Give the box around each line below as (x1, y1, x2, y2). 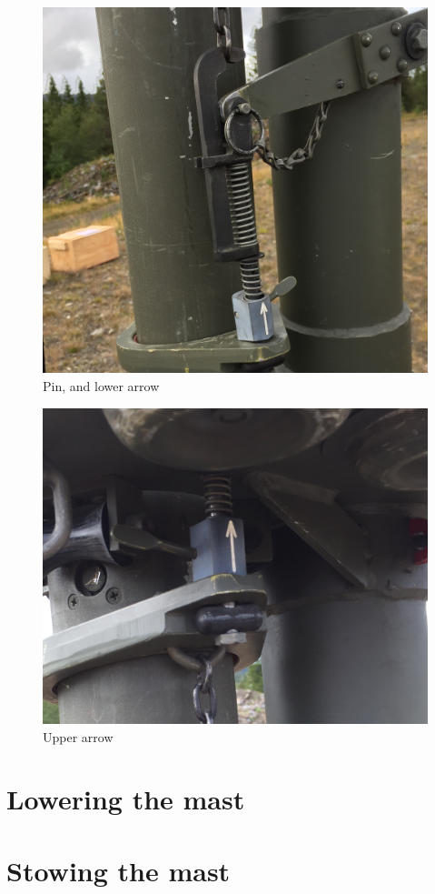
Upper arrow (43, 727, 114, 746)
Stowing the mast (6, 851, 231, 889)
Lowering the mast (6, 780, 245, 818)
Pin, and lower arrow (43, 377, 160, 396)
